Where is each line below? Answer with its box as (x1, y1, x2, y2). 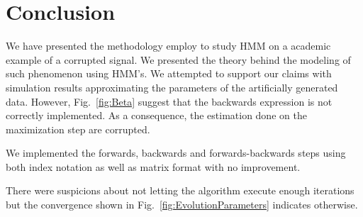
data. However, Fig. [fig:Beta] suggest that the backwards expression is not (6, 94, 333, 108)
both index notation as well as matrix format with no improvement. (6, 159, 301, 174)
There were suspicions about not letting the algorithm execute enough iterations (6, 183, 354, 198)
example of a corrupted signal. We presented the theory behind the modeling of (6, 52, 351, 67)
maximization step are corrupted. (6, 121, 150, 136)
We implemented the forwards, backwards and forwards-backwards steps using (6, 145, 346, 160)
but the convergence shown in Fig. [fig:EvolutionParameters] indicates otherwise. (6, 197, 358, 212)
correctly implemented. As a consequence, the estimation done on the (6, 108, 307, 123)
